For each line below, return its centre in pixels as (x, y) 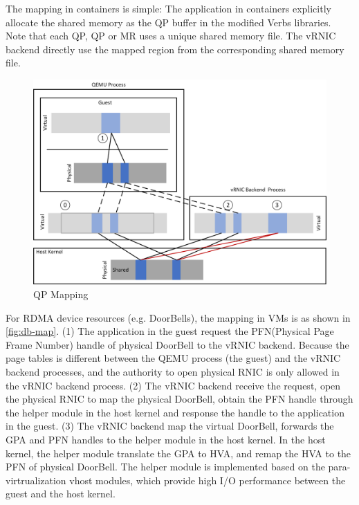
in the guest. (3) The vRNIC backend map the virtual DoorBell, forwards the (170, 426)
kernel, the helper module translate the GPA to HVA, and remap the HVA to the (178, 453)
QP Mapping (61, 294)
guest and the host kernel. (61, 494)
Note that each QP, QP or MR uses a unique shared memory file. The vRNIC (171, 36)
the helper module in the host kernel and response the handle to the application (175, 412)
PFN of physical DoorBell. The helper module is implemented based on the (165, 467)
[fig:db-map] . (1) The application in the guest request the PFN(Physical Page (170, 331)
